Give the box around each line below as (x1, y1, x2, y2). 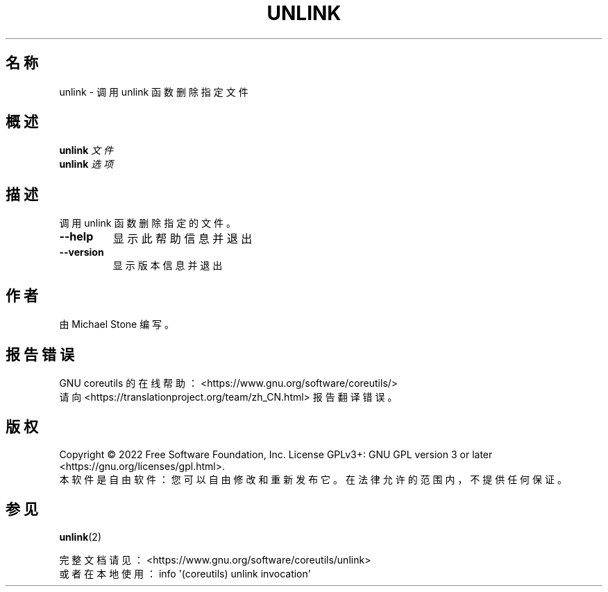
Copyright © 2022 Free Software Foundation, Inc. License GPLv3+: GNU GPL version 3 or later (59, 448, 493, 460)
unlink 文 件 (59, 144, 114, 157)
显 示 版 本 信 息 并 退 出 (112, 259, 223, 272)
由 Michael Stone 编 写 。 (59, 318, 175, 331)
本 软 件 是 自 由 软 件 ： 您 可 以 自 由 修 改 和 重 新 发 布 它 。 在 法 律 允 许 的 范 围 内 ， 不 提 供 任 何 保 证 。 (59, 473, 567, 485)
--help (59, 229, 94, 244)
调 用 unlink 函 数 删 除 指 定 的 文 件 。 (59, 217, 236, 229)
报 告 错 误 (6, 345, 74, 363)
